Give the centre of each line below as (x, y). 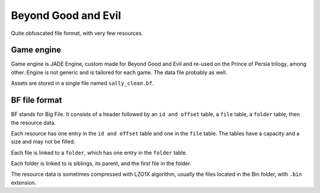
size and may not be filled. (43, 141)
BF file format (36, 100)
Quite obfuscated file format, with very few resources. (77, 33)
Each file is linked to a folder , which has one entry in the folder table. (99, 152)
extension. (24, 182)
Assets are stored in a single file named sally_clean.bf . (82, 83)
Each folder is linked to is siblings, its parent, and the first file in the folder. (101, 163)
